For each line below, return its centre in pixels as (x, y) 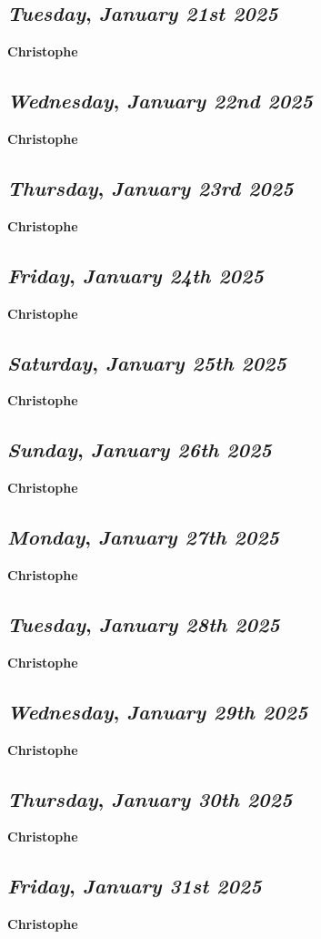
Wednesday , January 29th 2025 (158, 711)
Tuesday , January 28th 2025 (144, 623)
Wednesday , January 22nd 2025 (160, 101)
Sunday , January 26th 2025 (140, 449)
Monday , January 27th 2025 (144, 537)
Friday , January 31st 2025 (135, 886)
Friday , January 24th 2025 (135, 275)
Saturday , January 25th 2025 (147, 362)
